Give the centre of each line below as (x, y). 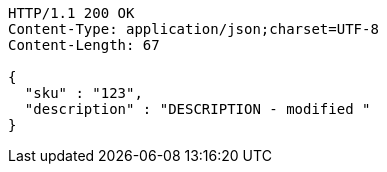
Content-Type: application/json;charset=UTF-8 (193, 29)
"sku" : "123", (83, 93)
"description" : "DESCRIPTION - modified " (197, 109)
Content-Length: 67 (84, 45)
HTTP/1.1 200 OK (71, 13)
